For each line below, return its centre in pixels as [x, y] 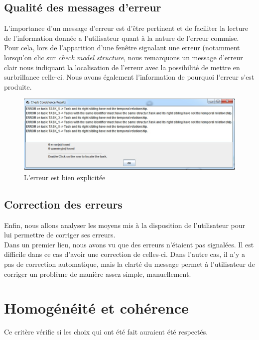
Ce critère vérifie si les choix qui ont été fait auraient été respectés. [106, 332]
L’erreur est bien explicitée [65, 177]
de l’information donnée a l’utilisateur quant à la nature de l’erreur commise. [122, 38]
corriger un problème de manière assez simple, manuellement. [98, 274]
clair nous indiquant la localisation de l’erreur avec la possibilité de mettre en [122, 67]
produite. [18, 86]
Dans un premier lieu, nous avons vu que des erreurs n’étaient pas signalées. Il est [129, 244]
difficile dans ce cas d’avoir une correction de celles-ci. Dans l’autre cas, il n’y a [125, 254]
